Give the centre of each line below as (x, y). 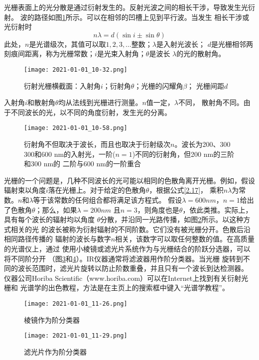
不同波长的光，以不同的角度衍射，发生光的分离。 (91, 112)
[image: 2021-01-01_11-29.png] (76, 336)
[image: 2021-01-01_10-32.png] (76, 69)
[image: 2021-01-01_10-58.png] (76, 128)
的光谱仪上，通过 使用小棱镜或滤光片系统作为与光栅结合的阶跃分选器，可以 (127, 248)
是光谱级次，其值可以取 (67, 44)
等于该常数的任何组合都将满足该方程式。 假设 (108, 200)
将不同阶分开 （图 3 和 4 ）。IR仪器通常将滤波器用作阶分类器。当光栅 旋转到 (124, 258)
